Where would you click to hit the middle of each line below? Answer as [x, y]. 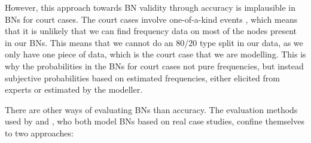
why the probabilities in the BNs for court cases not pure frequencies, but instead [154, 66]
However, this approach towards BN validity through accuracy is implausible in [150, 7]
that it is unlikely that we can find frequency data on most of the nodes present [151, 31]
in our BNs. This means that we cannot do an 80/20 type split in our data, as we [154, 42]
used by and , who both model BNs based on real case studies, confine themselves [155, 121]
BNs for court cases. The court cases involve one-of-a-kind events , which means [151, 19]
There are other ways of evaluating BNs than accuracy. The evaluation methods [151, 109]
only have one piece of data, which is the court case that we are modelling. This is [155, 54]
